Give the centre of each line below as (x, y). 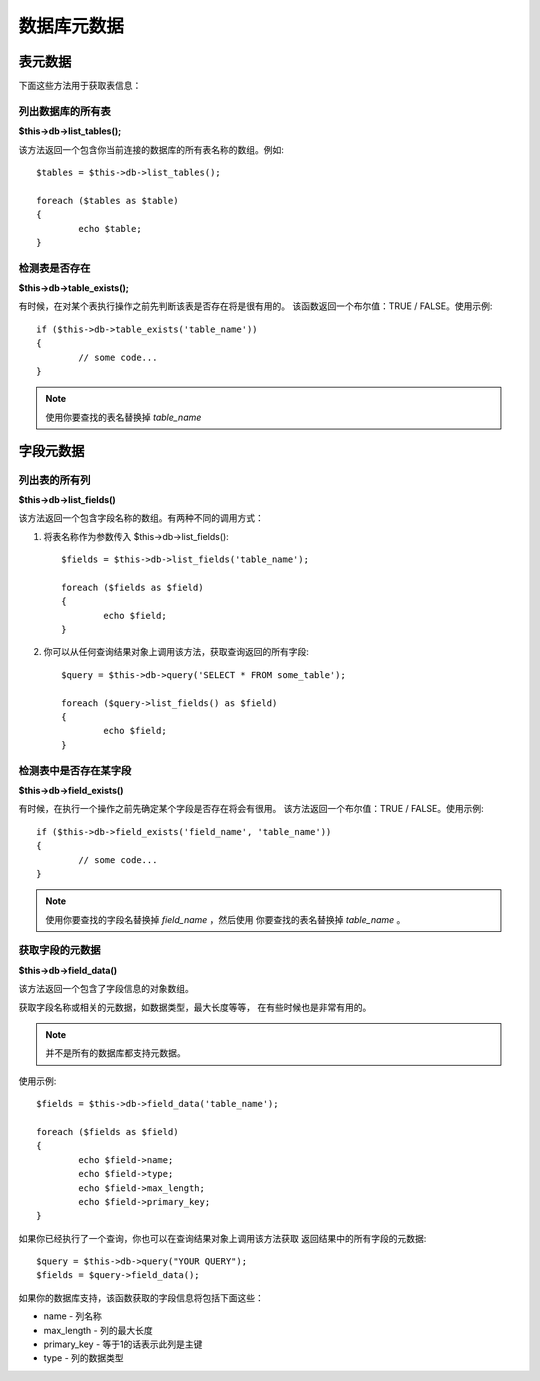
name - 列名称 (72, 1316)
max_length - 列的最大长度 (98, 1330)
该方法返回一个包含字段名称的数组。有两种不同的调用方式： (141, 518)
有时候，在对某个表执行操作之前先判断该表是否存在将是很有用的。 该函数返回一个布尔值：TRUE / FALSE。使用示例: (255, 306)
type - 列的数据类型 (83, 1358)
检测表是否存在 (54, 268)
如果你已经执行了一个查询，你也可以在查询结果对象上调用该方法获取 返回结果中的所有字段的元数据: (222, 1238)
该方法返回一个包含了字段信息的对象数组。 (106, 989)
